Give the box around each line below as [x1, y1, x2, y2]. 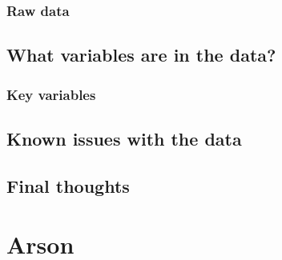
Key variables [6, 84, 96, 104]
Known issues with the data [6, 126, 242, 150]
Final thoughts [6, 173, 130, 198]
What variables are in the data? [6, 42, 276, 67]
